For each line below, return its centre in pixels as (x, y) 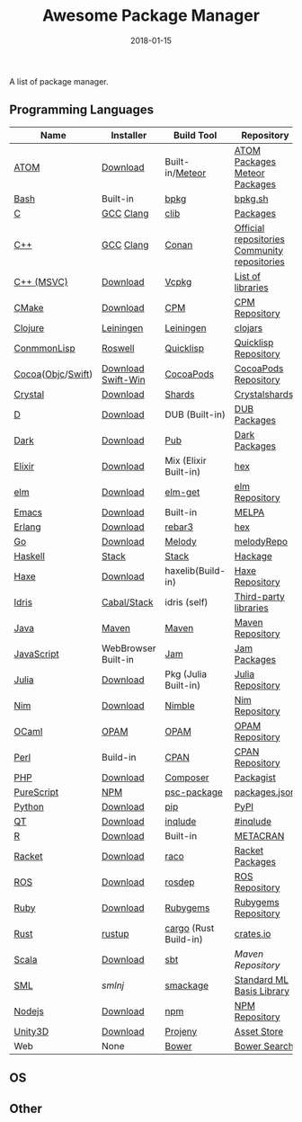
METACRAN (259, 835)
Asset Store (259, 1031)
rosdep (180, 882)
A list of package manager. (59, 81)
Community (259, 250)
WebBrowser (129, 648)
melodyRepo (261, 541)
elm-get (182, 492)
